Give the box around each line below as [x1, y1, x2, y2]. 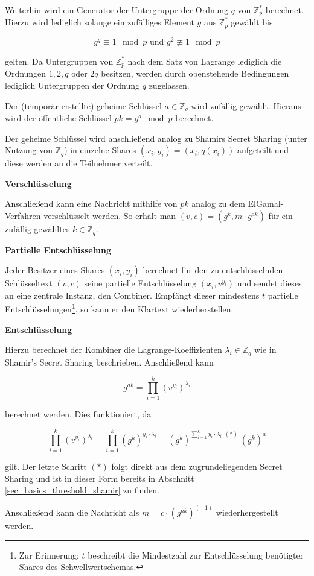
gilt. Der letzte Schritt [5, 460, 87, 473]
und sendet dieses [237, 277, 302, 290]
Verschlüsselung [5, 177, 72, 189]
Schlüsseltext [5, 277, 53, 290]
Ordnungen [5, 67, 46, 80]
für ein [268, 209, 293, 222]
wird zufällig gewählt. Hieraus [191, 99, 301, 112]
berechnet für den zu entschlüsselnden [143, 264, 283, 276]
